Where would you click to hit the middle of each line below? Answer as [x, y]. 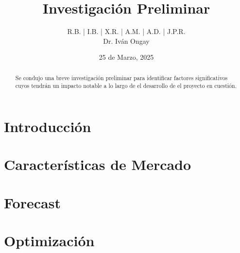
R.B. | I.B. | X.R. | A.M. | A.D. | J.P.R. [126, 31]
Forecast [32, 202]
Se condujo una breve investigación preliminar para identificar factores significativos [121, 77]
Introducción [48, 126]
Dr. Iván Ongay [126, 41]
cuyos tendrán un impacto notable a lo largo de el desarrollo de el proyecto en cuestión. [126, 86]
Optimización [49, 241]
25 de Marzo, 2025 [126, 57]
